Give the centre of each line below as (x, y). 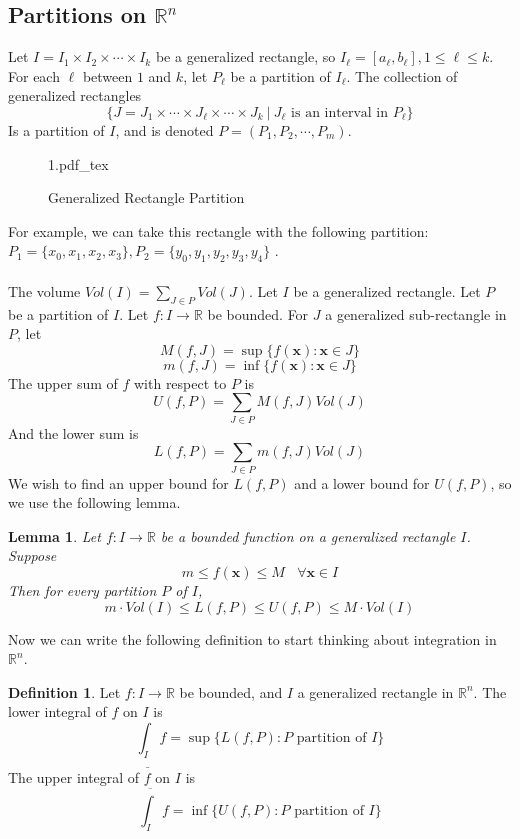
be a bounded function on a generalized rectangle (308, 535)
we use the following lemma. (94, 502)
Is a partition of (56, 129)
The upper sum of (63, 382)
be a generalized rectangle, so (245, 56)
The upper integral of (74, 777)
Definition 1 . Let (64, 691)
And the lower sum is (73, 432)
